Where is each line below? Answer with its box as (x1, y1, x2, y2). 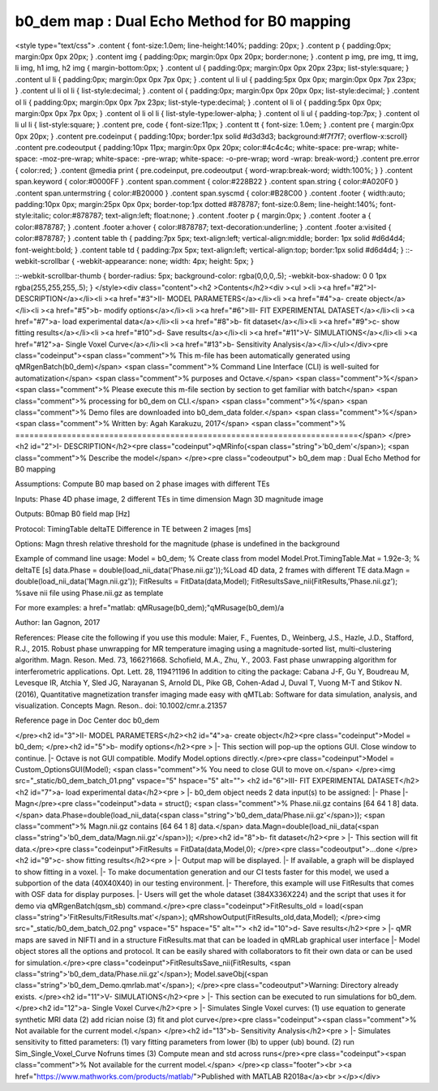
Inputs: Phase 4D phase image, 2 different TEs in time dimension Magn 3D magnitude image (15, 494, 324, 503)
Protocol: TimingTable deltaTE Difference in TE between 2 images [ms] (15, 524, 251, 533)
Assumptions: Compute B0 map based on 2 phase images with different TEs (15, 479, 270, 489)
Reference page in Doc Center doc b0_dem (15, 715, 160, 726)
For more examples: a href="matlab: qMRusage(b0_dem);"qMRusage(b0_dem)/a (15, 602, 285, 612)
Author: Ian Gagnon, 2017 (15, 618, 101, 627)
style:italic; (15, 211, 52, 221)
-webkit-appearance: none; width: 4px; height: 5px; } (76, 256, 255, 265)
